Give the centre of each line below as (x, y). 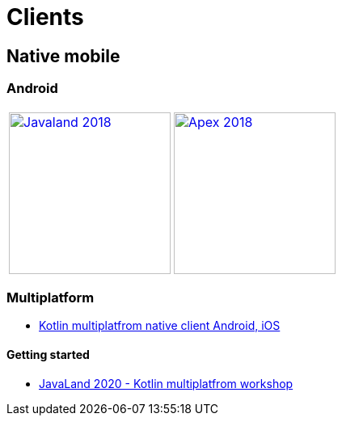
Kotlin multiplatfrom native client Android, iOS (160, 326)
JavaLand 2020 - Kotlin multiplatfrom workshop (166, 383)
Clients (45, 17)
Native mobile (63, 56)
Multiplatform (51, 297)
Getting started (48, 354)
